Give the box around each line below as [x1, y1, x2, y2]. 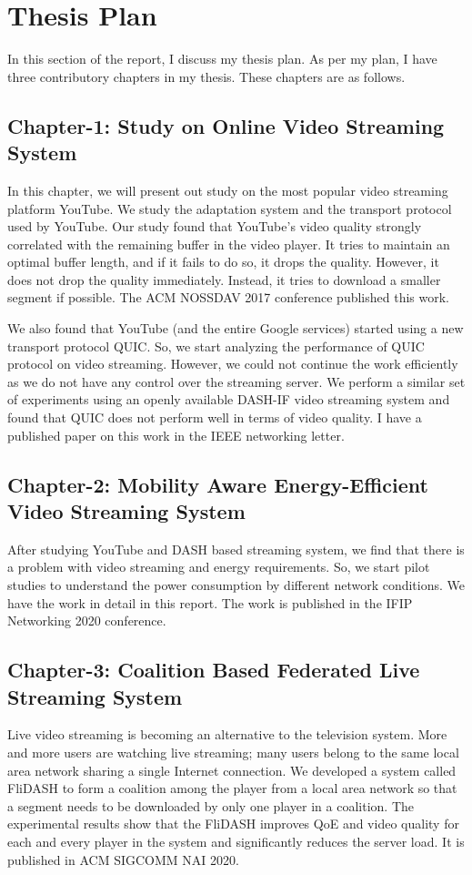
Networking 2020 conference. [7, 611, 166, 630]
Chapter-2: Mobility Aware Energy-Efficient [7, 470, 428, 498]
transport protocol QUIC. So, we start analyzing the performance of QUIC [7, 336, 425, 355]
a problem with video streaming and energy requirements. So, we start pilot [7, 557, 430, 576]
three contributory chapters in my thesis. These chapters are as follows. [7, 66, 406, 86]
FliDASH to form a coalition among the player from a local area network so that [7, 778, 457, 798]
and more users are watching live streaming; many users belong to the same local [7, 742, 459, 761]
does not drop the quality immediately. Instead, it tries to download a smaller [7, 270, 441, 289]
